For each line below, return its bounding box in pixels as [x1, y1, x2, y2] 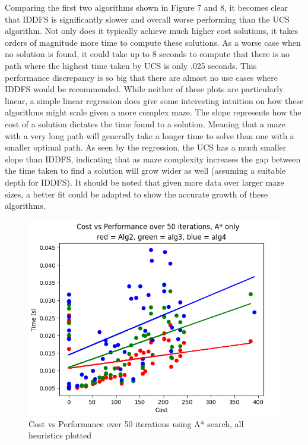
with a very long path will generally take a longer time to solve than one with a [5, 129, 294, 142]
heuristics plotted [28, 429, 91, 441]
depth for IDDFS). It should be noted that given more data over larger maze [5, 176, 284, 188]
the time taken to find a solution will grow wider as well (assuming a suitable [5, 164, 286, 177]
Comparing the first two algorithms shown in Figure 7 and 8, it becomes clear [5, 1, 288, 13]
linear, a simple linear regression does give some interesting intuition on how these [5, 94, 304, 106]
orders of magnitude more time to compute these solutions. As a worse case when [5, 36, 301, 48]
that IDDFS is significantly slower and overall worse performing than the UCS [5, 12, 290, 25]
